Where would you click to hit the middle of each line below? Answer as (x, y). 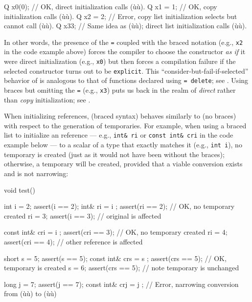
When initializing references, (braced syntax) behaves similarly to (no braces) (120, 116)
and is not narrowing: (36, 173)
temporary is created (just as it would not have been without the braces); (114, 154)
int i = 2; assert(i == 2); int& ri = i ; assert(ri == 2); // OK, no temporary (119, 206)
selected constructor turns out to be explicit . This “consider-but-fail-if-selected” (126, 70)
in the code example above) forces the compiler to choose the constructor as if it (125, 51)
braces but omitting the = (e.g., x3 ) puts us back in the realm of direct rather (120, 90)
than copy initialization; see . (47, 99)
